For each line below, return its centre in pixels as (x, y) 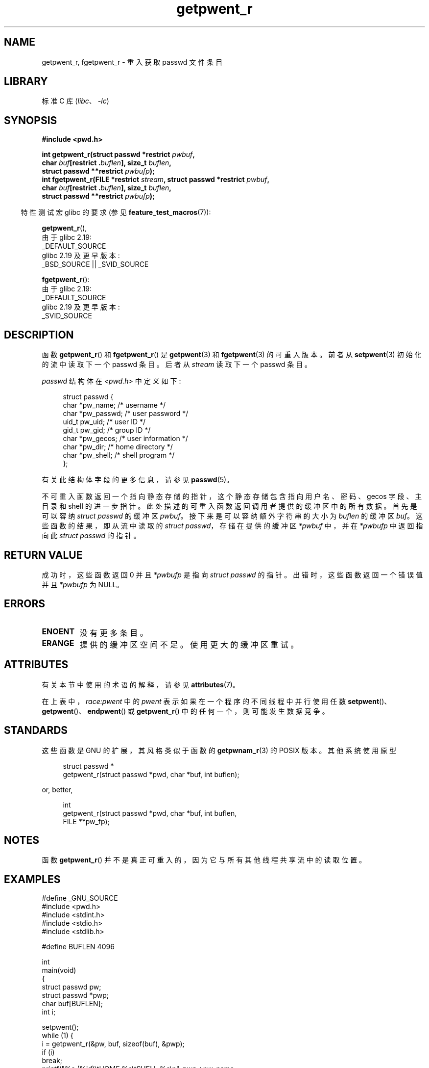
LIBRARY (26, 81)
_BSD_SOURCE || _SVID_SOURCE (95, 264)
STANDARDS (36, 730)
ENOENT (58, 631)
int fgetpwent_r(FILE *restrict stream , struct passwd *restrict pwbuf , (156, 180)
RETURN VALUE (43, 555)
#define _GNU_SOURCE (80, 898)
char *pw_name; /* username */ (114, 405)
